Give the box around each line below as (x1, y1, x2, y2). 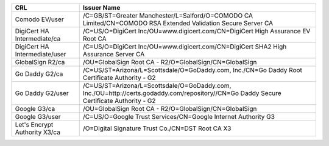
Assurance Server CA (82, 50, 145, 58)
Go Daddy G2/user (15, 89, 69, 97)
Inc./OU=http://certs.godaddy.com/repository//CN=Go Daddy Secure (82, 89, 281, 97)
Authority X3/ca (15, 128, 61, 136)
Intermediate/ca (15, 35, 61, 42)
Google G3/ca (15, 105, 55, 113)
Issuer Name (82, 4, 121, 12)
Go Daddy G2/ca (15, 70, 63, 78)
